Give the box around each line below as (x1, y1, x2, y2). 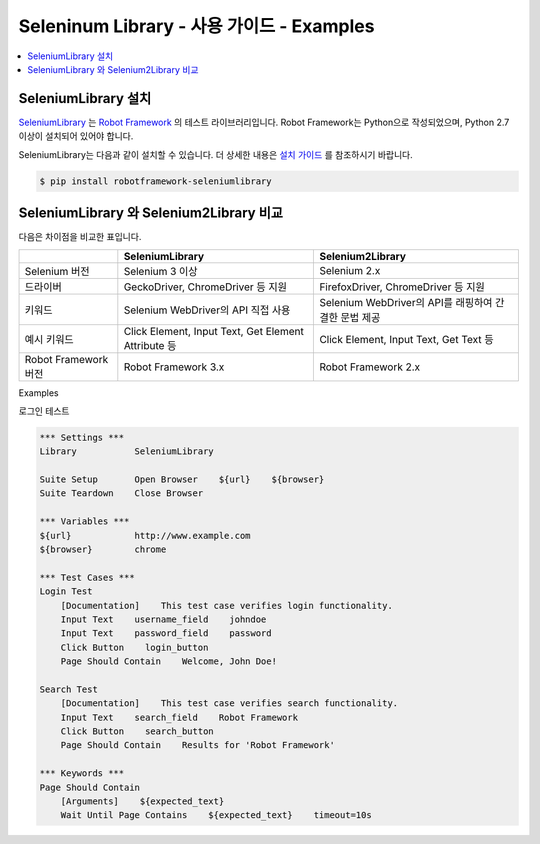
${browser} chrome (39, 544, 167, 555)
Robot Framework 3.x (123, 360, 225, 374)
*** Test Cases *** (39, 571, 135, 583)
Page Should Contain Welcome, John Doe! (60, 656, 277, 667)
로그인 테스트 (18, 405, 70, 417)
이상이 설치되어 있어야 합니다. (18, 130, 134, 142)
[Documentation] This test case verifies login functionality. (60, 600, 394, 611)
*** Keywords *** (39, 768, 125, 779)
